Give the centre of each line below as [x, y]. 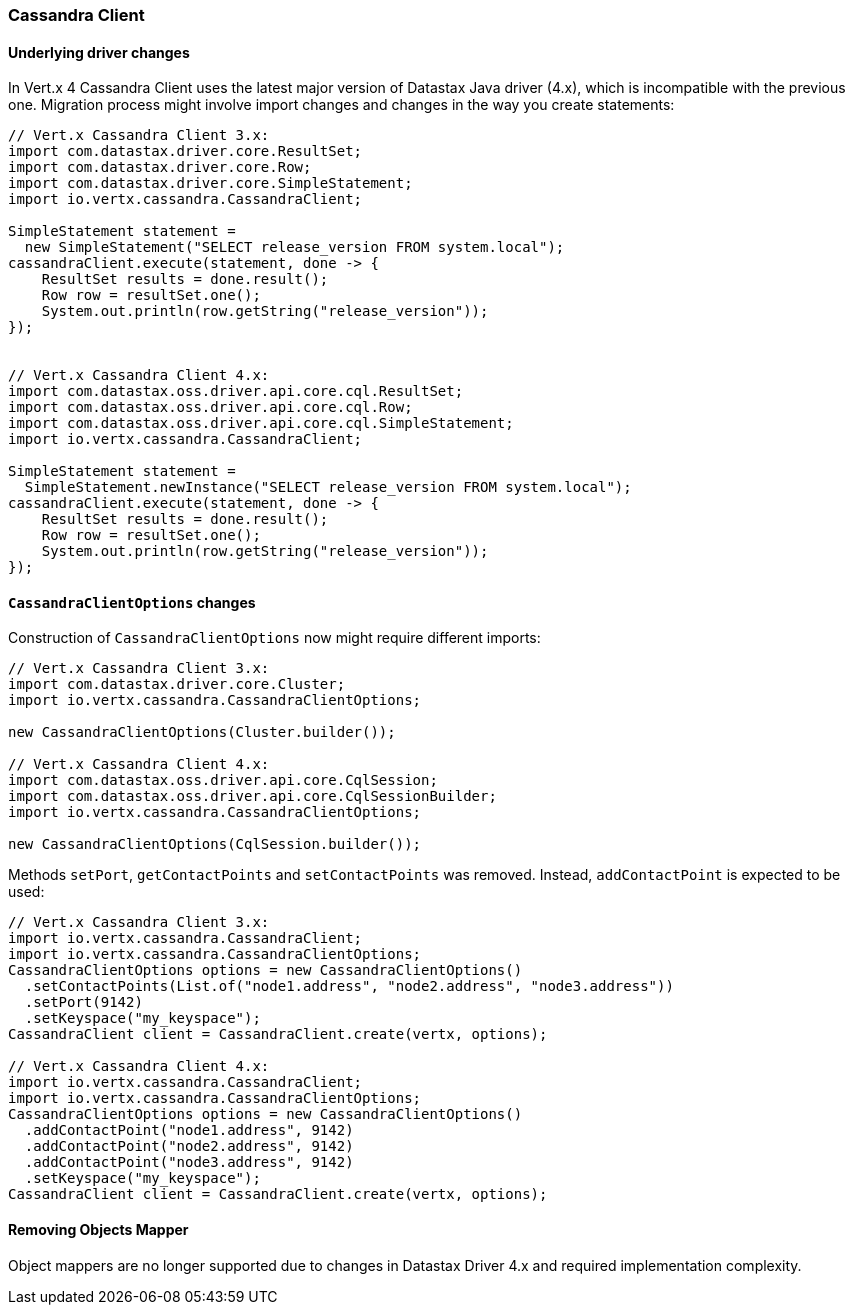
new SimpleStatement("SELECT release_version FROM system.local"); [294, 247]
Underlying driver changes [99, 52]
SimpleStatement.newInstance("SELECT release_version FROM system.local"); [328, 487]
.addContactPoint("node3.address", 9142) [189, 1162]
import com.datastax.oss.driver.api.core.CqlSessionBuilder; [252, 796]
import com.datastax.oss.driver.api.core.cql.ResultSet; [236, 391]
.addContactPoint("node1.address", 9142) [189, 1130]
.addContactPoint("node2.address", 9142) [189, 1146]
